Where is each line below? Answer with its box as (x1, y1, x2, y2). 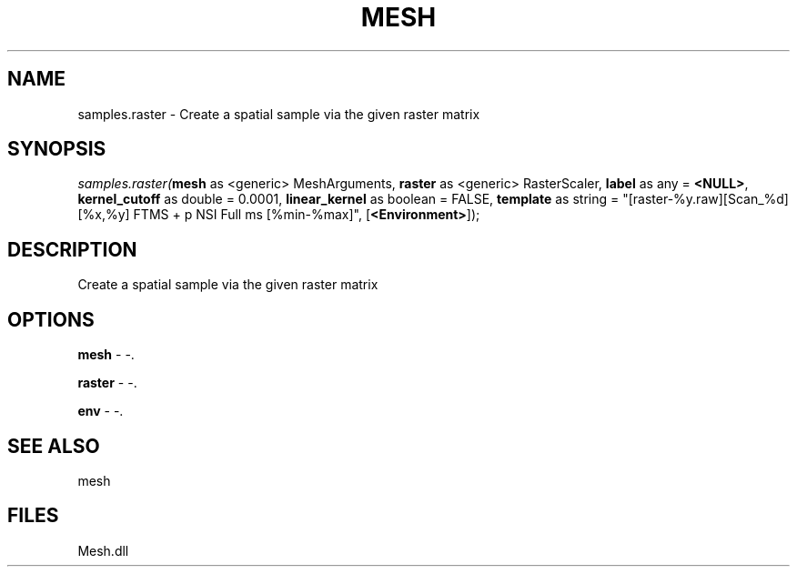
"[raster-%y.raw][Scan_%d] (622, 191, 789, 207)
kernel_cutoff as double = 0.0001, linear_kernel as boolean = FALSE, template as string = (77, 191, 620, 207)
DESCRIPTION (7, 237, 137, 261)
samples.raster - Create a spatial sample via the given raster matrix (77, 106, 480, 122)
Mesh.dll (77, 542, 129, 559)
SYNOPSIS (7, 137, 106, 161)
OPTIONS (7, 307, 95, 331)
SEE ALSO (7, 434, 100, 458)
